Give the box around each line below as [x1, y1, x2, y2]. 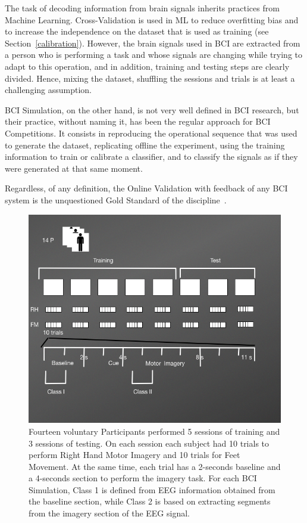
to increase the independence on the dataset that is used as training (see [5, 25, 269, 38]
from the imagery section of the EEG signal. [29, 507, 190, 519]
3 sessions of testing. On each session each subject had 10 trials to [29, 437, 270, 449]
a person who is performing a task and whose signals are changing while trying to [5, 48, 302, 61]
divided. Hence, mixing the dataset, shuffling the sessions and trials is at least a [5, 72, 295, 84]
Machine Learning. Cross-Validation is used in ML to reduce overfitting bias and [5, 13, 299, 26]
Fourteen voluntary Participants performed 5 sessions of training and [29, 425, 280, 437]
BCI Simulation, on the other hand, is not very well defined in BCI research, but [5, 103, 299, 116]
